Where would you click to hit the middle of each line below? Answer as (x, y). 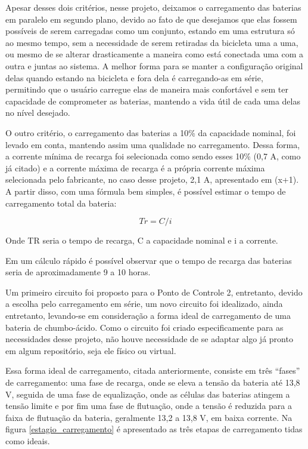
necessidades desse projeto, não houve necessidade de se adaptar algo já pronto (149, 339)
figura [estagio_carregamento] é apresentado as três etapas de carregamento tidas (154, 429)
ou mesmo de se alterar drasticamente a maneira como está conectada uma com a (155, 54)
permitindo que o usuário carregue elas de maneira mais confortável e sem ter (147, 89)
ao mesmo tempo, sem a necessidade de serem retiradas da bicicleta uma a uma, (152, 42)
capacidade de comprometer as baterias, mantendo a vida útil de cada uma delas (153, 101)
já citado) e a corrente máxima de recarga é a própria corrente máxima (135, 167)
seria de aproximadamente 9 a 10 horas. (78, 272)
